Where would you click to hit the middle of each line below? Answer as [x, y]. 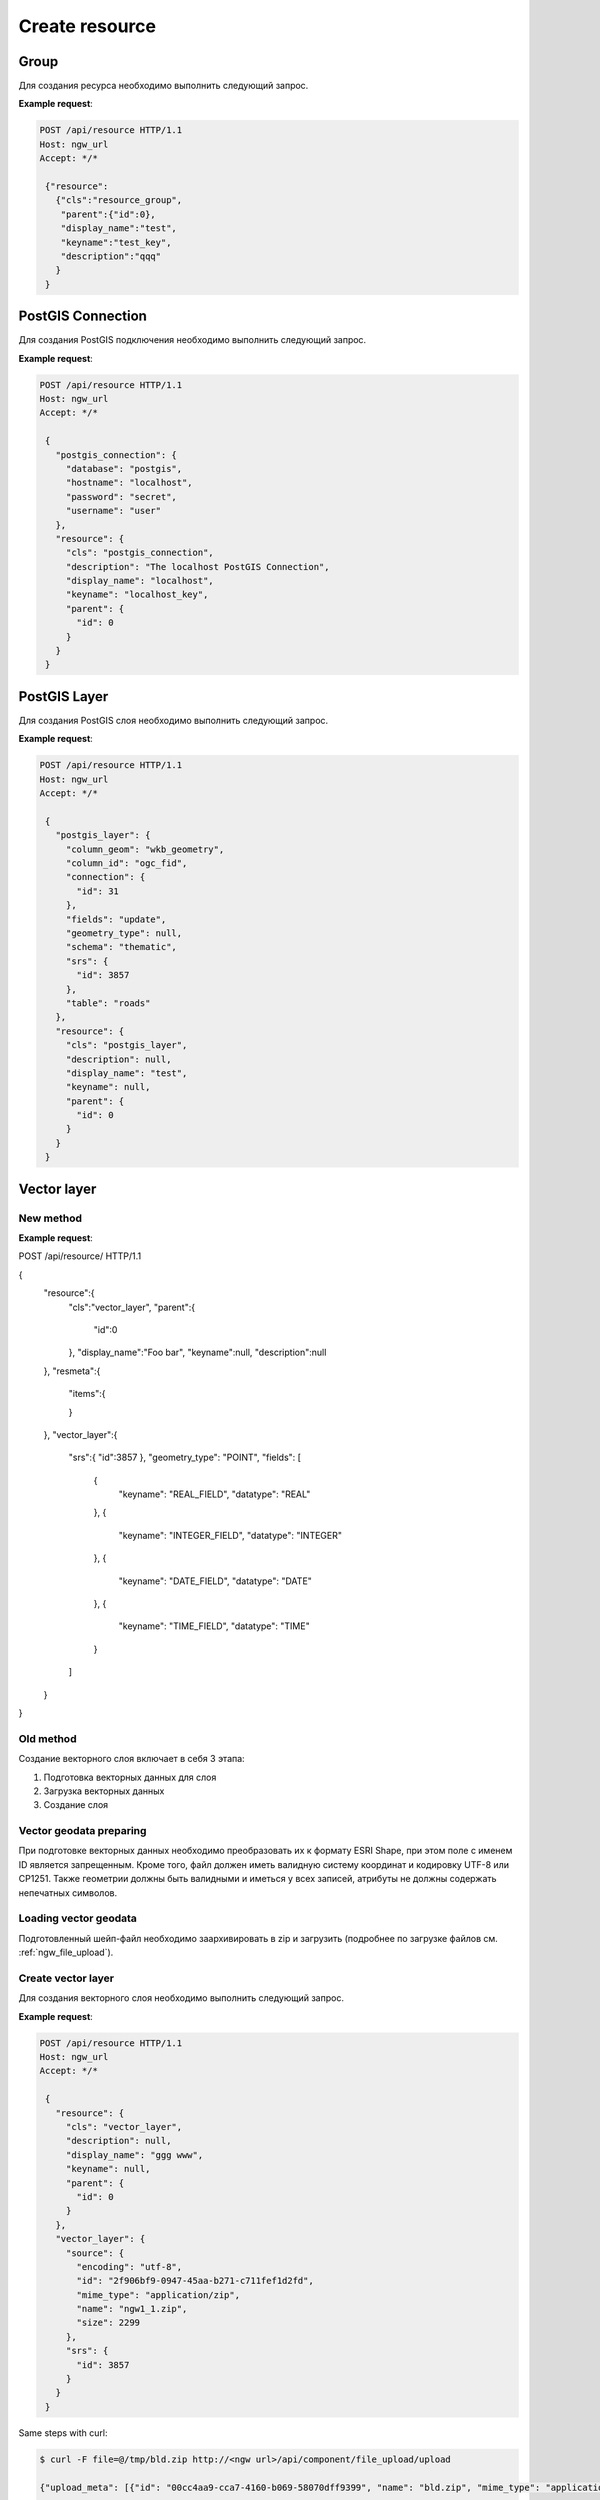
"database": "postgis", [124, 468]
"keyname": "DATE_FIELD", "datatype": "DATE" [215, 1581]
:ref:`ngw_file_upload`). [66, 1952]
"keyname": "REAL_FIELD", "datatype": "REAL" [214, 1494]
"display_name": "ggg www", [134, 2154]
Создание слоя [76, 1805]
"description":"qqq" [111, 256]
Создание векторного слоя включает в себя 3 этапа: [131, 1759]
